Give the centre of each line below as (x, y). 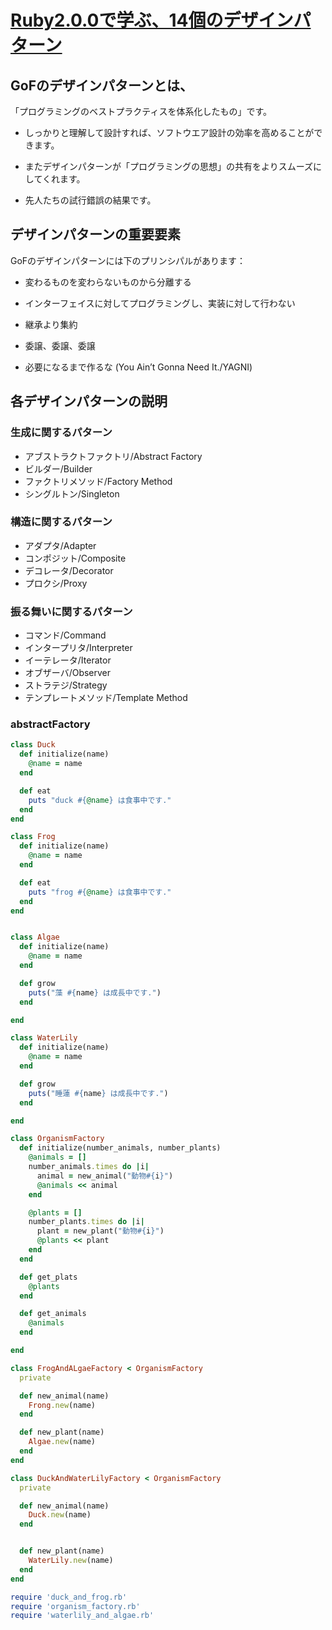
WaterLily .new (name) (71, 1561)
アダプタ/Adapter (60, 545)
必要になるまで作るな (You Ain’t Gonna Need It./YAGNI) (138, 367)
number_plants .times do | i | (86, 1222)
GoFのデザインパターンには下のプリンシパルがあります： (128, 260)
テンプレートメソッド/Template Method (106, 698)
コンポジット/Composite (75, 558)
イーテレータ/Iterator (68, 660)
